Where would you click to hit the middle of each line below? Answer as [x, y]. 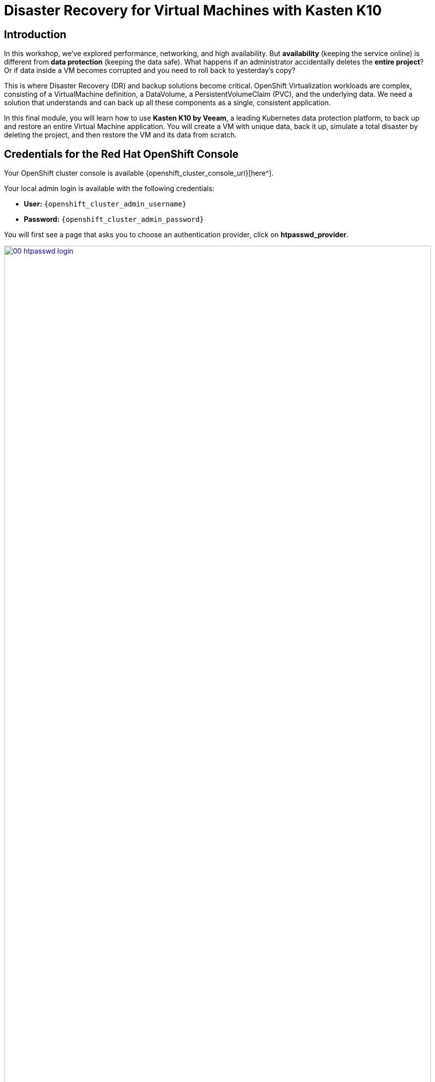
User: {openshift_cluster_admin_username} [105, 204]
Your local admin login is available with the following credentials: [109, 189]
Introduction [35, 34]
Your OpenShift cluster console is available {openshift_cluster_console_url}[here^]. [139, 173]
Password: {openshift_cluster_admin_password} [114, 219]
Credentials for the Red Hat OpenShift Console [121, 154]
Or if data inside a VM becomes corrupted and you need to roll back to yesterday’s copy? [150, 70]
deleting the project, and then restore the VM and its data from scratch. [120, 135]
